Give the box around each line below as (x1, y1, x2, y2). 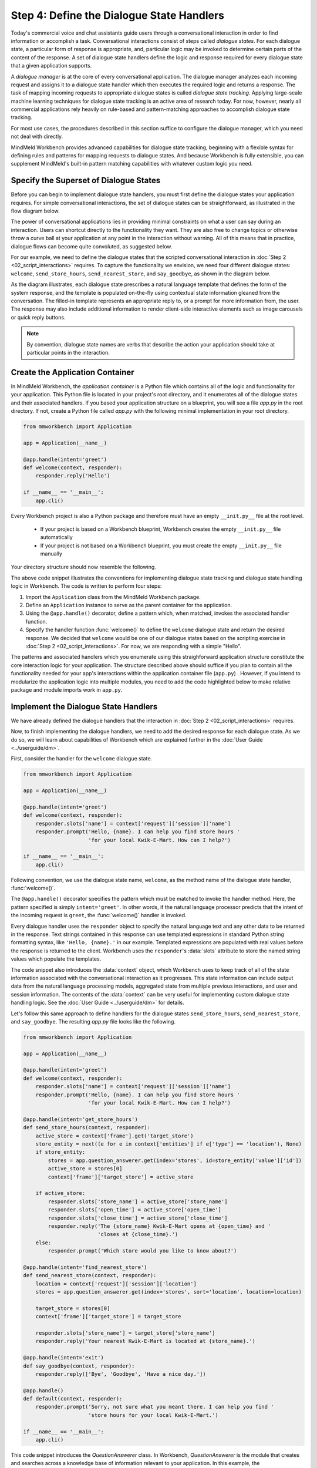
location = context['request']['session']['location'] (35, 1280, 197, 1287)
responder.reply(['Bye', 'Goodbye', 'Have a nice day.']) (35, 1371, 206, 1377)
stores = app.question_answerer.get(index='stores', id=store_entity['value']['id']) (48, 1157, 302, 1164)
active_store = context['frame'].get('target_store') (35, 1132, 194, 1139)
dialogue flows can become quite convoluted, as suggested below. (11, 243, 173, 250)
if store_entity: (35, 1149, 86, 1156)
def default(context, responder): (23, 1395, 123, 1402)
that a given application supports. (11, 62, 92, 69)
